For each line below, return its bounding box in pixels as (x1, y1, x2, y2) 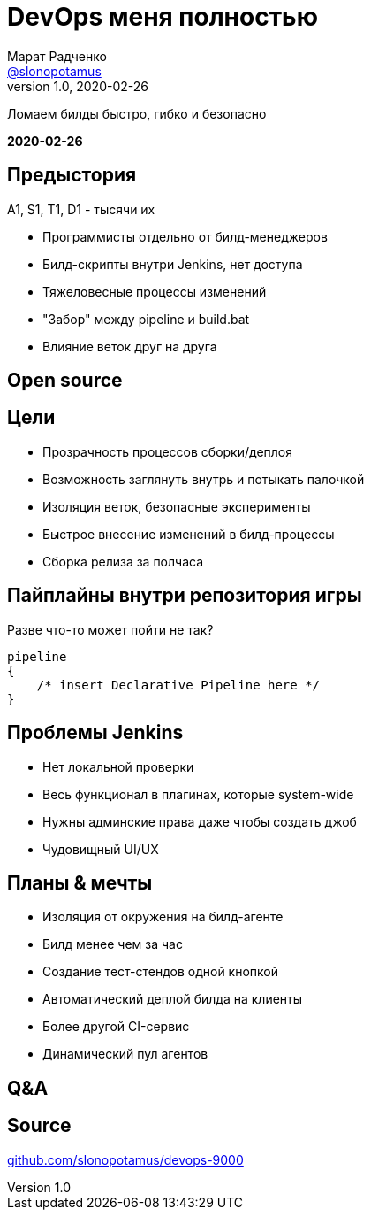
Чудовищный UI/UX (42, 841, 159, 857)
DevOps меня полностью (7, 2, 318, 32)
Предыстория (7, 164, 137, 187)
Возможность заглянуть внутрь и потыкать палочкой (42, 471, 365, 487)
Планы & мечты (7, 871, 153, 894)
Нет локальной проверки (42, 759, 194, 774)
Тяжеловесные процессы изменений (42, 283, 267, 299)
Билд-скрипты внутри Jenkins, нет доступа (42, 256, 303, 272)
